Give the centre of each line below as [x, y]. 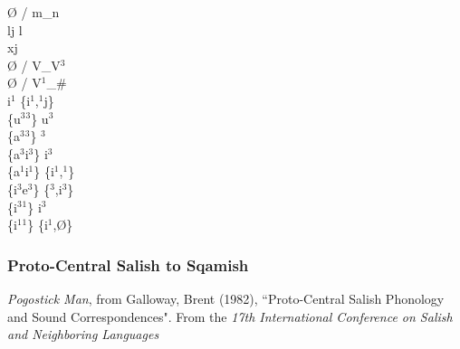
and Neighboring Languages [83, 334]
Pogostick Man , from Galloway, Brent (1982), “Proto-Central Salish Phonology [226, 298]
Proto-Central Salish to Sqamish [128, 264]
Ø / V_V [34, 65]
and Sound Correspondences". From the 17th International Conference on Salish [230, 316]
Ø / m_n [34, 12]
